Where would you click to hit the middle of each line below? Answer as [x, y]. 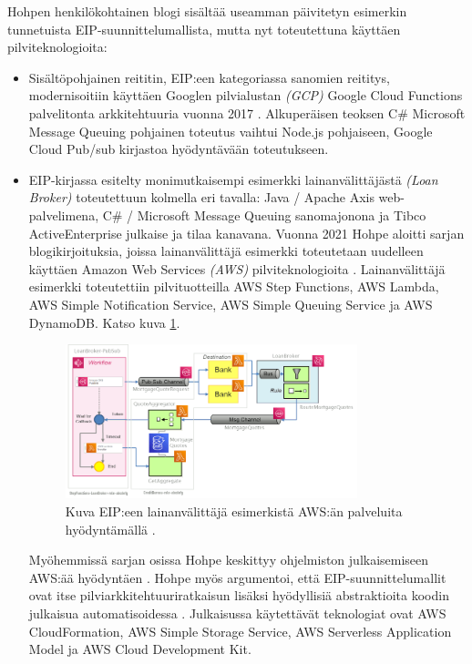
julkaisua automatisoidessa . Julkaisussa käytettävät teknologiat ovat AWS [237, 613]
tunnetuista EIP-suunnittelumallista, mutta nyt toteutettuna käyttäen [204, 29]
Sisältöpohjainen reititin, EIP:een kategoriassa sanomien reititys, [209, 77]
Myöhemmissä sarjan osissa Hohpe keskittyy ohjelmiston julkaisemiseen [229, 560]
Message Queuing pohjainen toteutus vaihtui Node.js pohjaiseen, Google [231, 131]
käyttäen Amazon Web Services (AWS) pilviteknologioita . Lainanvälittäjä [237, 268]
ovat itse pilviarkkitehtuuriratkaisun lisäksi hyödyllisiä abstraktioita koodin [239, 595]
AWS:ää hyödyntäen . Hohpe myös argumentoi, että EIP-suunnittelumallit [237, 577]
